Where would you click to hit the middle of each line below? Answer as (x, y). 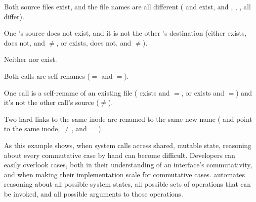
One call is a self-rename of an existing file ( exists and (87, 92)
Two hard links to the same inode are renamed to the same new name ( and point (128, 119)
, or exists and (203, 92)
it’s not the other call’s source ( (52, 102)
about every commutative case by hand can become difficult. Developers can (120, 155)
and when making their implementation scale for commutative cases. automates (125, 174)
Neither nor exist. (31, 59)
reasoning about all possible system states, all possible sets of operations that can (128, 184)
